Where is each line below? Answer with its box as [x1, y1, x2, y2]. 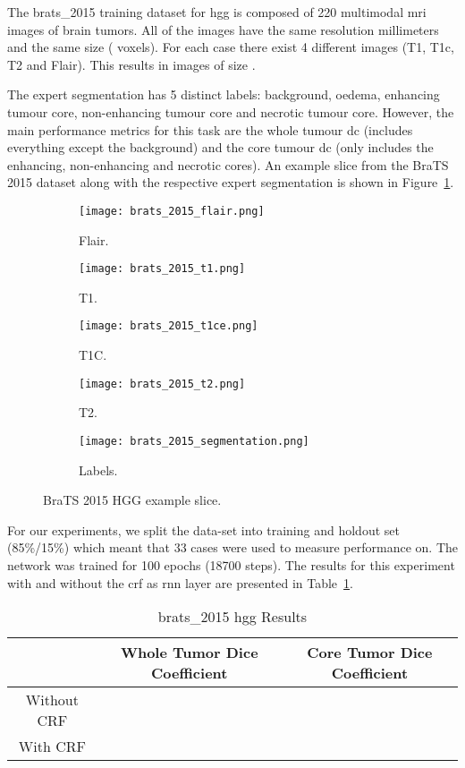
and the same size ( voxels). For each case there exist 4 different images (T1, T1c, [7, 38, 454, 56]
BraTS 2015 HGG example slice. [43, 491, 222, 509]
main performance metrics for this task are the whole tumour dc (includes [7, 120, 413, 139]
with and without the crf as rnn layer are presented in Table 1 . [7, 573, 353, 592]
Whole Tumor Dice [120, 642, 258, 663]
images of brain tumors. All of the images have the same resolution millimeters [7, 20, 439, 38]
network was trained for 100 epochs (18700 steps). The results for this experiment [7, 555, 455, 574]
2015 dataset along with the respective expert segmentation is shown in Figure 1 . [7, 173, 454, 192]
